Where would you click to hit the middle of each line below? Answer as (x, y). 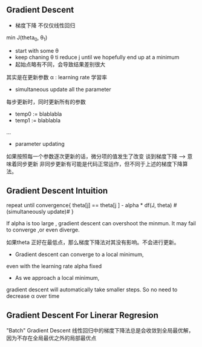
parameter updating (40, 144)
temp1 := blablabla (38, 120)
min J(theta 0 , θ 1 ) (27, 38)
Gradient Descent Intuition (57, 191)
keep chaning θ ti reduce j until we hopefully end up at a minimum (97, 57)
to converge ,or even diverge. (43, 230)
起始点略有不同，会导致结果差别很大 (60, 64)
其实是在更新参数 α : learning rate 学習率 (57, 77)
